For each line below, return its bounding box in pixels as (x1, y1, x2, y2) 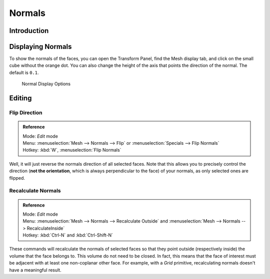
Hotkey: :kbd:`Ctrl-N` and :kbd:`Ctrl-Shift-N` (22, 232, 113, 238)
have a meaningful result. (9, 267, 62, 273)
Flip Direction (9, 109, 42, 116)
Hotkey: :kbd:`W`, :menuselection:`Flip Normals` (22, 147, 121, 153)
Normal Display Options (21, 81, 71, 87)
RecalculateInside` (26, 225, 65, 231)
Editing (9, 94, 32, 102)
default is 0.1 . (9, 69, 39, 75)
